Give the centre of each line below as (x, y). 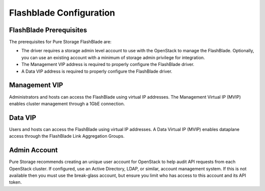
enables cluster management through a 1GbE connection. (67, 104)
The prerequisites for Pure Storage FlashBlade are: (60, 42)
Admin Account (33, 150)
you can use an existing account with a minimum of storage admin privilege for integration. (113, 57)
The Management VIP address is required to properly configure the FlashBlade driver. (108, 64)
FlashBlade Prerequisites (48, 30)
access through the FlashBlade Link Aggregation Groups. (67, 136)
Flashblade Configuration (62, 13)
